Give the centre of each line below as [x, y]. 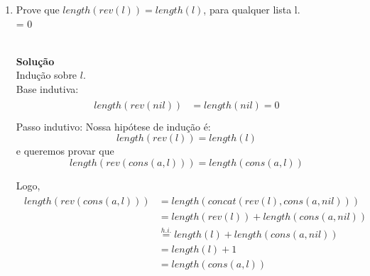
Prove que [38, 9]
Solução [35, 61]
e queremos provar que [65, 151]
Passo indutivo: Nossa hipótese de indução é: [113, 126]
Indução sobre [47, 75]
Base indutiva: [47, 88]
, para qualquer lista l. [252, 9]
